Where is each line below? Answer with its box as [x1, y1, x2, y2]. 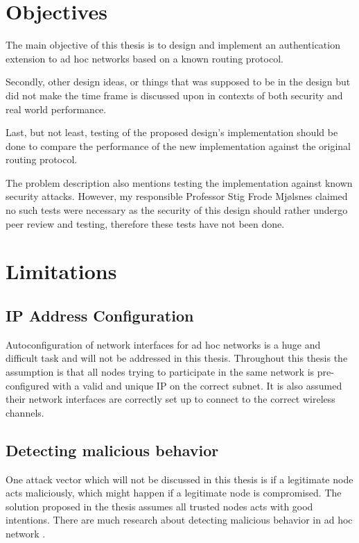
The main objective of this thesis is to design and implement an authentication [6, 37, 340, 52]
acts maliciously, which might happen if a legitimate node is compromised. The [6, 485, 342, 500]
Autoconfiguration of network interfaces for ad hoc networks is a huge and [6, 337, 321, 351]
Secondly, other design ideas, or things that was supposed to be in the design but [6, 74, 351, 89]
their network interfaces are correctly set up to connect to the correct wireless [6, 392, 335, 406]
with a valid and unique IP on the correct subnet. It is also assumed [52, 378, 342, 392]
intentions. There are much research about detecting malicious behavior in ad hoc [6, 512, 353, 527]
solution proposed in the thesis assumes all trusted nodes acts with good [6, 499, 313, 513]
